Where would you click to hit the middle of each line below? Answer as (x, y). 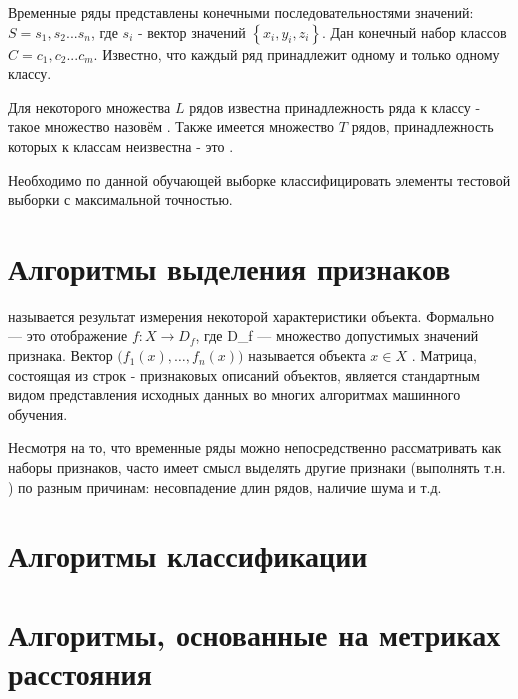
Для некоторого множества (89, 106)
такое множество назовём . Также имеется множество (171, 126)
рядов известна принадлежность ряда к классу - (335, 106)
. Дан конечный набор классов (414, 31)
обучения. (38, 413)
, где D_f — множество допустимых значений (337, 335)
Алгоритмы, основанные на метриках (254, 633)
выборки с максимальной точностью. (120, 199)
